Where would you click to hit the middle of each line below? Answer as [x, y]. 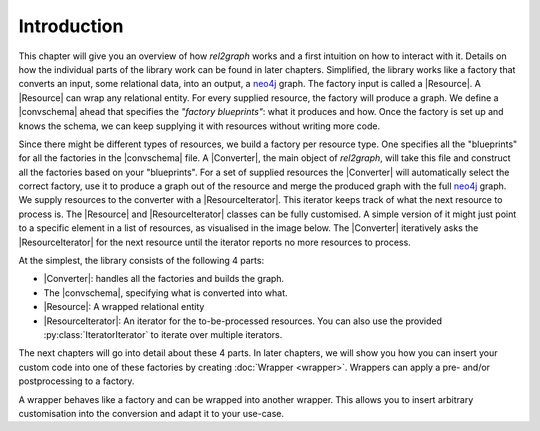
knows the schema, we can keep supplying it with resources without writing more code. [199, 126]
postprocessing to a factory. [76, 381]
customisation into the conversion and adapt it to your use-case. [151, 413]
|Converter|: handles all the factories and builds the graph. [164, 279]
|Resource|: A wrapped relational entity [124, 307]
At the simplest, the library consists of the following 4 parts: [141, 261]
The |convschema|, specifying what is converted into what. [166, 292]
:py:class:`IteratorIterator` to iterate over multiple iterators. [163, 334]
